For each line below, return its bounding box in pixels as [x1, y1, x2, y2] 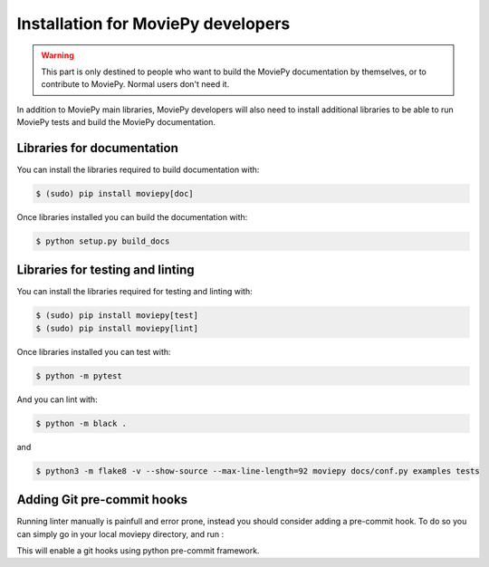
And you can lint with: [16, 394, 99, 405]
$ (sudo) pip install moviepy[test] [35, 311, 199, 321]
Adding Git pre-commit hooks [16, 492, 188, 507]
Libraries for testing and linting [16, 263, 195, 278]
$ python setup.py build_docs [35, 235, 170, 246]
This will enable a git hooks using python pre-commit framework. [16, 545, 260, 556]
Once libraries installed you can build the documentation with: [16, 211, 248, 222]
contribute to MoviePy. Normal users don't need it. [41, 79, 230, 90]
